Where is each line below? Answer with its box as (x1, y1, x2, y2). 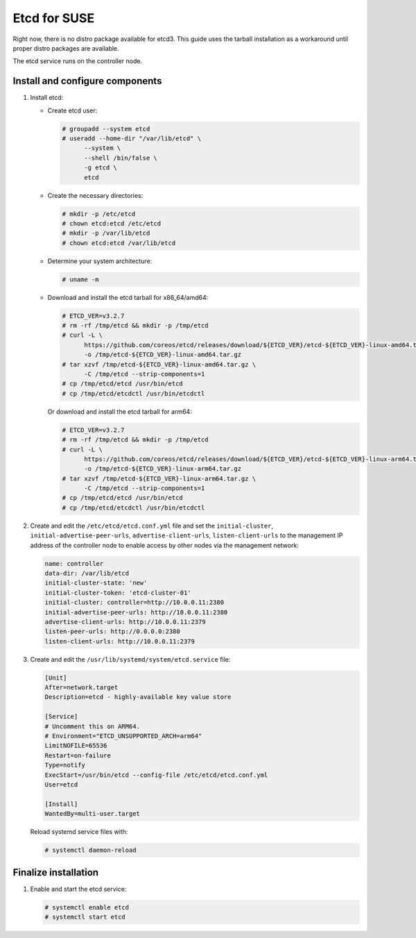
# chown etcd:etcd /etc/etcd (62, 219, 162, 227)
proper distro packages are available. (12, 44, 119, 52)
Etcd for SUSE (12, 10, 95, 26)
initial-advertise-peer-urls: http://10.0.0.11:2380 (44, 608, 228, 616)
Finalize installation (12, 866, 99, 878)
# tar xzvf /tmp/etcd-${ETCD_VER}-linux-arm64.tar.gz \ (62, 474, 257, 483)
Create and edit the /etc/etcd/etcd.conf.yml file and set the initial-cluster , (30, 521, 274, 530)
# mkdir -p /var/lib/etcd (62, 229, 150, 237)
